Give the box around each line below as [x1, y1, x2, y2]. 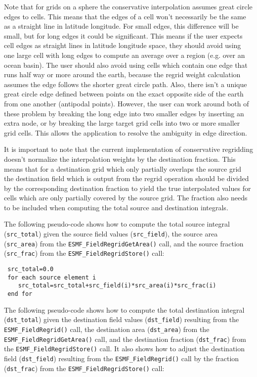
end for [7, 290, 33, 297]
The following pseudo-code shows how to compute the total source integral [4, 219, 230, 229]
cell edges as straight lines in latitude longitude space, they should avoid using [4, 40, 241, 50]
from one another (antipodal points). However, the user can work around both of [4, 98, 249, 108]
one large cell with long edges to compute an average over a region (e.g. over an [4, 49, 245, 60]
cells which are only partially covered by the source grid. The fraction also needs [4, 192, 248, 203]
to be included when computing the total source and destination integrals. [4, 202, 228, 212]
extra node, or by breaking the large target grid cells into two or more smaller [4, 118, 240, 128]
